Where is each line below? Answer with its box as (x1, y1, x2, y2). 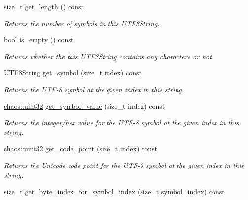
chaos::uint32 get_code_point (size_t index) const (4, 143, 157, 154)
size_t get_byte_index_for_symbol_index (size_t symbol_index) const (4, 186, 225, 197)
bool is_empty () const (4, 34, 74, 45)
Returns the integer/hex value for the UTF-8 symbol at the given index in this (4, 117, 239, 128)
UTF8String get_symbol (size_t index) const (4, 67, 142, 78)
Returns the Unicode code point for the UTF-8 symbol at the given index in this (4, 160, 244, 170)
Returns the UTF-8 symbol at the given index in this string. (4, 84, 184, 94)
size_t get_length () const (4, 1, 84, 11)
